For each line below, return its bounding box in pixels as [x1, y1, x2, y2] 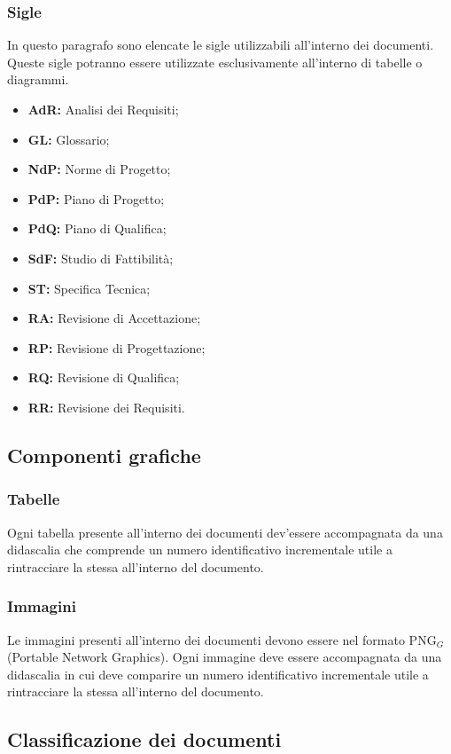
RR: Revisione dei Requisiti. [27, 397, 185, 416]
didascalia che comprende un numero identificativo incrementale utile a [7, 540, 393, 559]
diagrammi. [7, 70, 69, 89]
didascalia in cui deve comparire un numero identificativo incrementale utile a [7, 664, 429, 683]
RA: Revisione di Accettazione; [27, 309, 201, 327]
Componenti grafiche [7, 441, 201, 468]
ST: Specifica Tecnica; [27, 279, 151, 297]
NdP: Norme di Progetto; [27, 160, 171, 178]
